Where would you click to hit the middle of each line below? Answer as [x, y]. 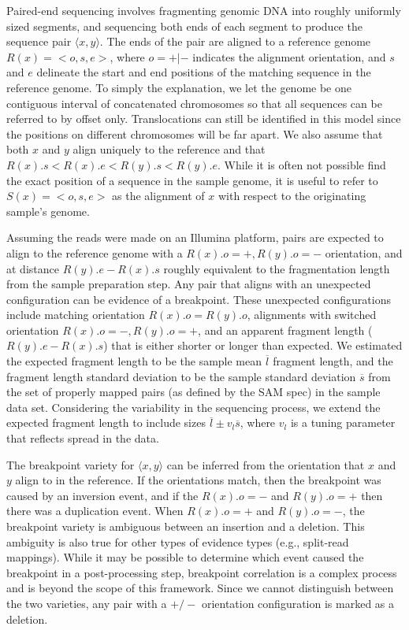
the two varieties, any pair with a [87, 603]
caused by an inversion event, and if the [102, 495]
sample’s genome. [48, 211]
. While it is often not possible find [302, 164]
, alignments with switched [312, 315]
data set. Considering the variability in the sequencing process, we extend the [193, 407]
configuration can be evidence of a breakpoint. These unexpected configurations [199, 299]
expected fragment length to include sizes [106, 422]
